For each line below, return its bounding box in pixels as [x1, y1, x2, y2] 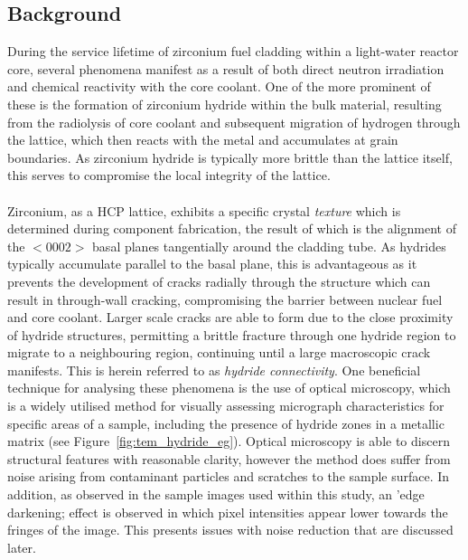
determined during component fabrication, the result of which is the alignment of [7, 219, 456, 238]
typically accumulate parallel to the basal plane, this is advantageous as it [7, 254, 417, 273]
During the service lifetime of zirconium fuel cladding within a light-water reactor [7, 42, 459, 61]
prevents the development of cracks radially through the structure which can [7, 271, 431, 290]
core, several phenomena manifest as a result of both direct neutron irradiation [7, 59, 445, 78]
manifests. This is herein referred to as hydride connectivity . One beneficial [7, 360, 421, 379]
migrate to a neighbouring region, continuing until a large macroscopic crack [7, 343, 431, 362]
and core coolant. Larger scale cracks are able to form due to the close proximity [7, 308, 454, 327]
